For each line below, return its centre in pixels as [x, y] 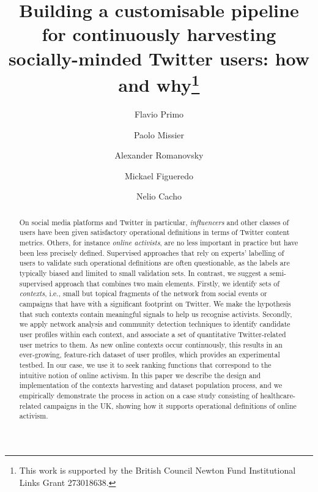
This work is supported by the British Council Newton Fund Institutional [157, 470]
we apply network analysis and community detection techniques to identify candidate [155, 324]
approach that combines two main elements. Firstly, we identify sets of [167, 283]
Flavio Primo [159, 114]
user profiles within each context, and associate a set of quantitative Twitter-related [153, 334]
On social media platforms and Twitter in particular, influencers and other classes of [154, 222]
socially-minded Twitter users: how [159, 58]
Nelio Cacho [159, 196]
